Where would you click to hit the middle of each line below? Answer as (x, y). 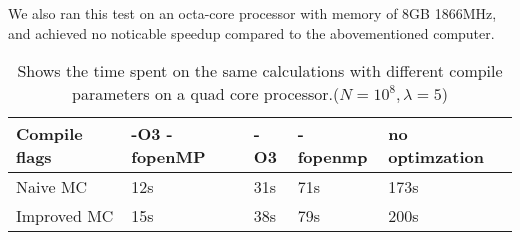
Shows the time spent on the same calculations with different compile (260, 71)
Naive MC (52, 187)
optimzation (436, 157)
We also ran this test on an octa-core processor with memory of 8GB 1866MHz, (252, 13)
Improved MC (65, 216)
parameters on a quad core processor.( (206, 94)
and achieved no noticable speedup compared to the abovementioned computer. (251, 32)
